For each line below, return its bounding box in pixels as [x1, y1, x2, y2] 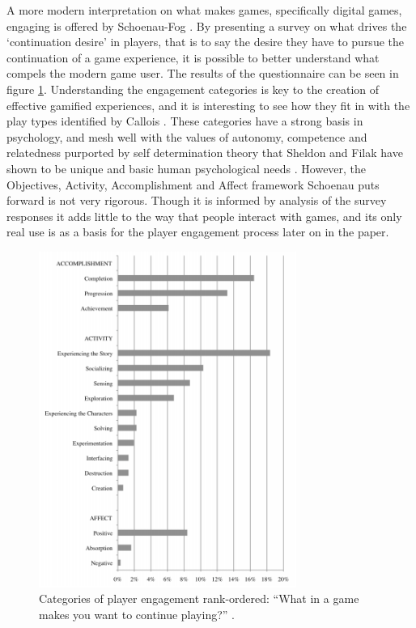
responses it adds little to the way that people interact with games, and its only [6, 207, 402, 224]
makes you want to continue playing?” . [39, 605, 235, 622]
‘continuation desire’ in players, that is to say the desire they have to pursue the [6, 33, 404, 50]
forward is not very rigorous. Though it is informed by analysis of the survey [6, 192, 387, 209]
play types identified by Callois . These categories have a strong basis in [6, 112, 363, 129]
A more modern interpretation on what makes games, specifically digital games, [6, 2, 402, 18]
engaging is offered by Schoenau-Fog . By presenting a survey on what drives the [6, 17, 407, 34]
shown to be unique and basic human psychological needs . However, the [6, 159, 367, 176]
